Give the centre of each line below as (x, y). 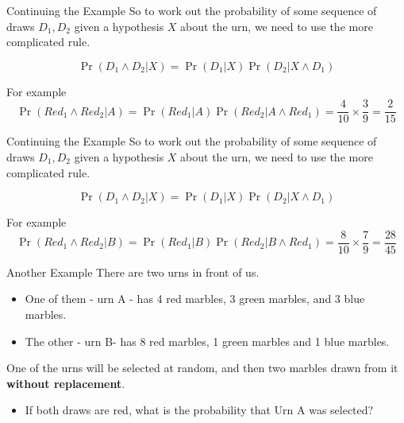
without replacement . (66, 383)
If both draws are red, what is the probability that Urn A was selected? (199, 410)
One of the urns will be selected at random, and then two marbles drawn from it (202, 368)
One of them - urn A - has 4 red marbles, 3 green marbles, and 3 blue (195, 299)
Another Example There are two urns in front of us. (133, 272)
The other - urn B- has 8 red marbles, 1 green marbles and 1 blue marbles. (207, 341)
